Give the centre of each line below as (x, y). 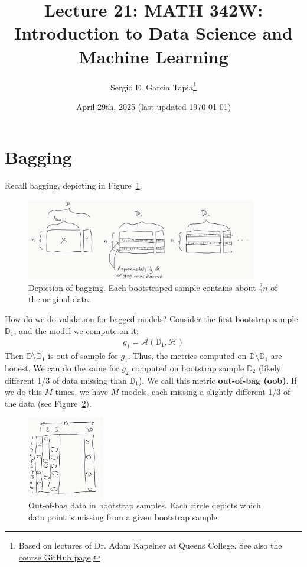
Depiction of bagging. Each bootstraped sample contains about (142, 287)
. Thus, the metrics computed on (187, 356)
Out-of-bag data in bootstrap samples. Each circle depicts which (145, 505)
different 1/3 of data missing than (66, 380)
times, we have (82, 392)
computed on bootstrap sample (188, 367)
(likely (270, 367)
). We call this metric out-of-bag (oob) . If (218, 380)
